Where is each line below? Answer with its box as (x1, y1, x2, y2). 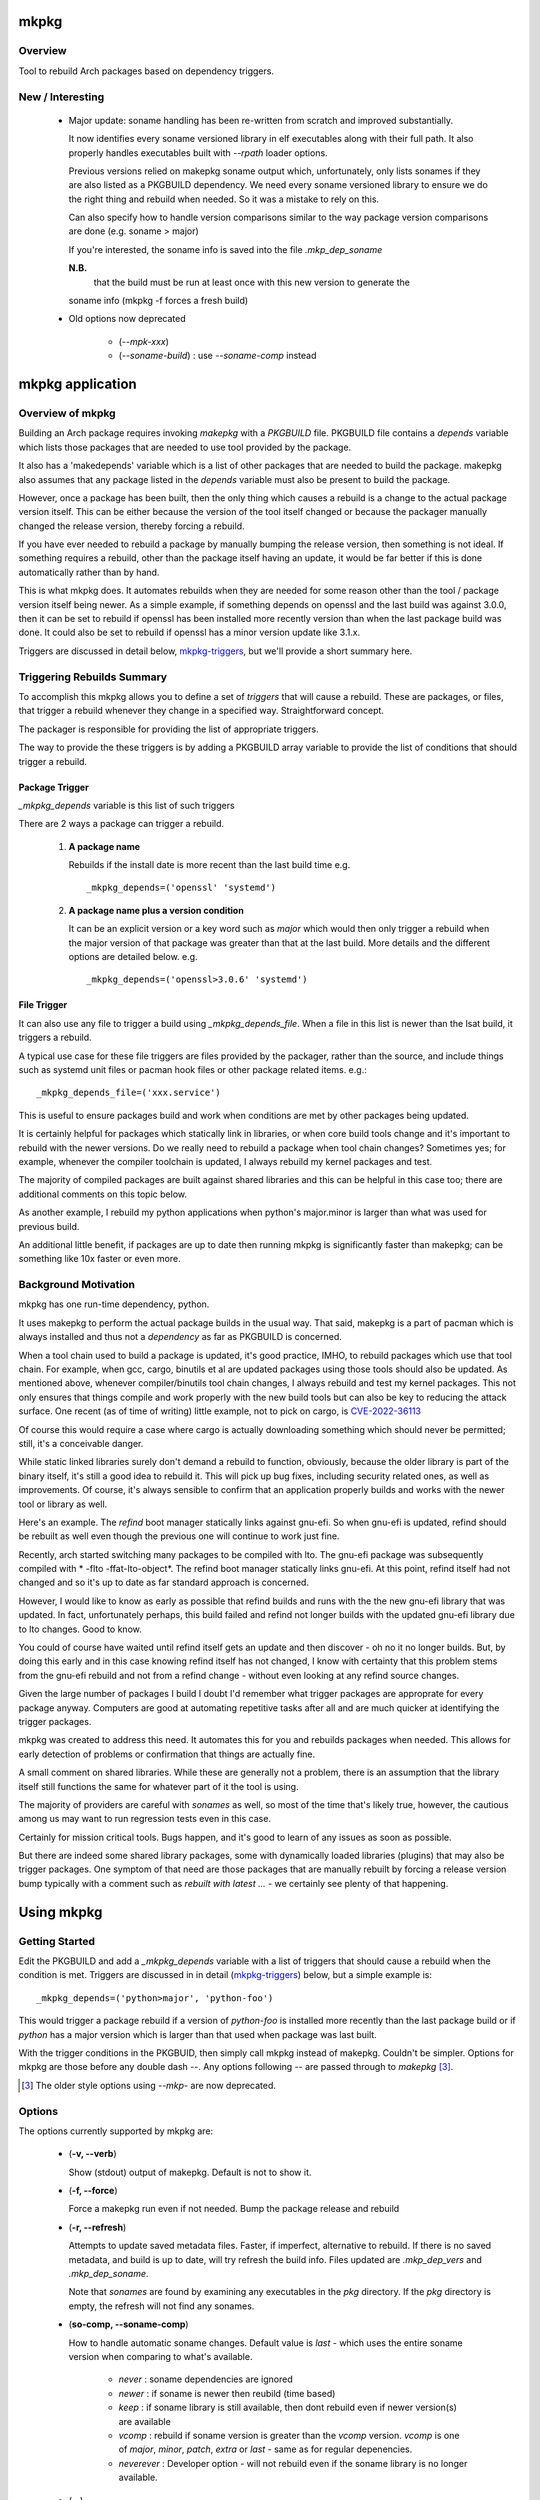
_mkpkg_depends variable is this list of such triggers (18, 799, 235, 811)
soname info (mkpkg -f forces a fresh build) (68, 295, 249, 307)
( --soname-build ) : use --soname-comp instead (118, 350, 317, 362)
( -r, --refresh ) (68, 2221, 127, 2233)
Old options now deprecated (68, 313, 187, 325)
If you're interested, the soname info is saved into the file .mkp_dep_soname (68, 243, 383, 255)
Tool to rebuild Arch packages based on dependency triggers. (18, 65, 275, 77)
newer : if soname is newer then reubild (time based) (118, 2387, 336, 2399)
